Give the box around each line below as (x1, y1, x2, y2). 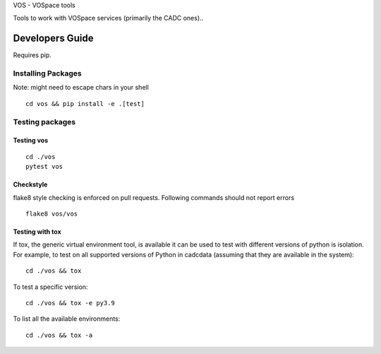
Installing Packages (13, 69, 82, 78)
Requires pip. (13, 51, 52, 59)
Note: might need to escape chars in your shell (13, 83, 150, 92)
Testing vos (13, 136, 49, 145)
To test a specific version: (13, 283, 88, 291)
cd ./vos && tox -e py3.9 (25, 299, 116, 307)
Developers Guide (13, 33, 94, 45)
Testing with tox (13, 227, 61, 236)
